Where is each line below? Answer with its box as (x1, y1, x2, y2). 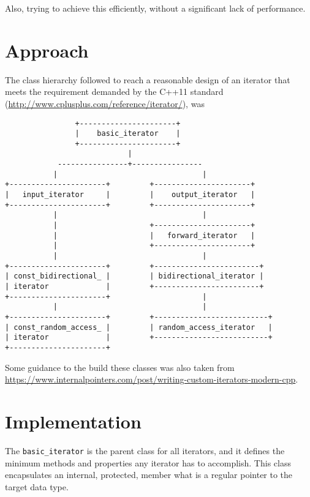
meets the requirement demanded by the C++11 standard (5, 85, 224, 98)
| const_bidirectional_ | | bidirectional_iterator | (5, 272, 264, 281)
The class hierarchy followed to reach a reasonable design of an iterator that (5, 73, 290, 86)
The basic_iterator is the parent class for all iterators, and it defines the (5, 444, 285, 457)
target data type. (5, 480, 69, 493)
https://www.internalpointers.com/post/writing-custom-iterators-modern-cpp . (5, 373, 298, 386)
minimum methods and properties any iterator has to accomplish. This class (5, 456, 291, 469)
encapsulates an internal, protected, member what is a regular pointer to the (5, 468, 293, 481)
